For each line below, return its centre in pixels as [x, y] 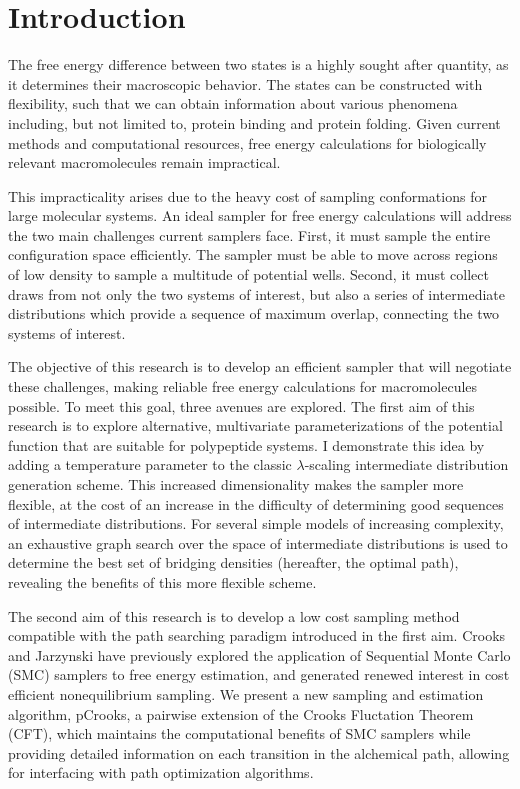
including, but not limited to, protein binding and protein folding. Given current [254, 122]
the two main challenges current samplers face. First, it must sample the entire [249, 234]
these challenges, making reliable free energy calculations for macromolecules [243, 386]
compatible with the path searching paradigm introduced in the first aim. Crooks [257, 635]
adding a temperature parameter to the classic [150, 464]
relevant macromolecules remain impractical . [144, 162]
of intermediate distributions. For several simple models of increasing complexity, [256, 523]
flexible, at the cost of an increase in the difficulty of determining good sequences [256, 503]
